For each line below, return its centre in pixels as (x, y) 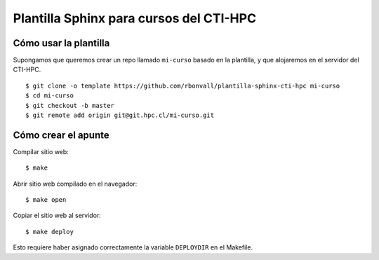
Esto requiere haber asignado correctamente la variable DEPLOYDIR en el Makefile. (133, 247)
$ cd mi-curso (49, 96)
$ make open (46, 200)
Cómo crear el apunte (61, 135)
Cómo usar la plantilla (61, 43)
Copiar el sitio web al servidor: (57, 215)
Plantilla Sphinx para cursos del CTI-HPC (134, 18)
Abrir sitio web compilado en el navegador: (75, 184)
